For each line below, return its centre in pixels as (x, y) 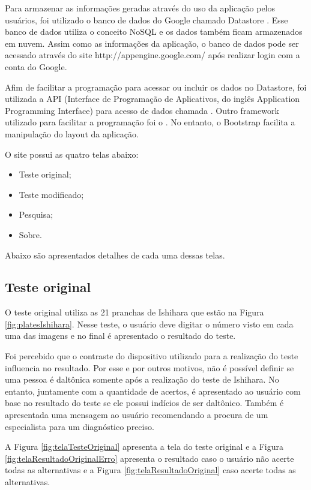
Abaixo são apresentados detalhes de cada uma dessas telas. (115, 255)
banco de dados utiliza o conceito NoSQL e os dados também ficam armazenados (154, 31)
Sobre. (30, 234)
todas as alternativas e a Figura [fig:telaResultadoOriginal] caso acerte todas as (150, 470)
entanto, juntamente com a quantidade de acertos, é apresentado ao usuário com (153, 391)
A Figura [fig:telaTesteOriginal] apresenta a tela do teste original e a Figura (144, 447)
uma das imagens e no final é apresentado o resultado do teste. (120, 336)
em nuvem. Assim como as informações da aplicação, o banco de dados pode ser (152, 43)
